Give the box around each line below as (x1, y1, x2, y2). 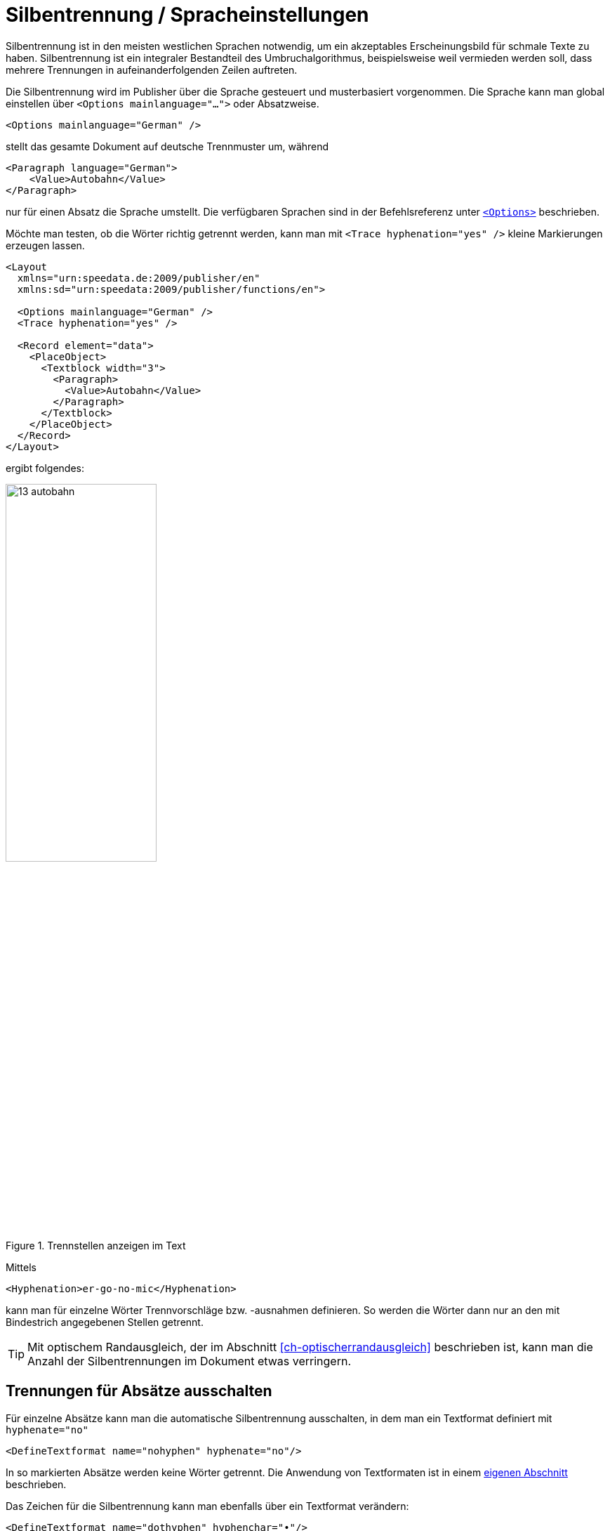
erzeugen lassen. (6, 239, 85, 251)
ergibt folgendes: (6, 461, 84, 474)
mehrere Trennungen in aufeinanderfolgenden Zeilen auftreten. (6, 63, 298, 76)
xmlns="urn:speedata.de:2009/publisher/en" (17, 272, 260, 284)
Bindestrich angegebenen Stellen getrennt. (6, 1315, 204, 1328)
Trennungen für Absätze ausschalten (6, 1382, 272, 1400)
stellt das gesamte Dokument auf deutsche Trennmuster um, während (6, 140, 329, 152)
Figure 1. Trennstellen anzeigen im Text (6, 1239, 186, 1251)
